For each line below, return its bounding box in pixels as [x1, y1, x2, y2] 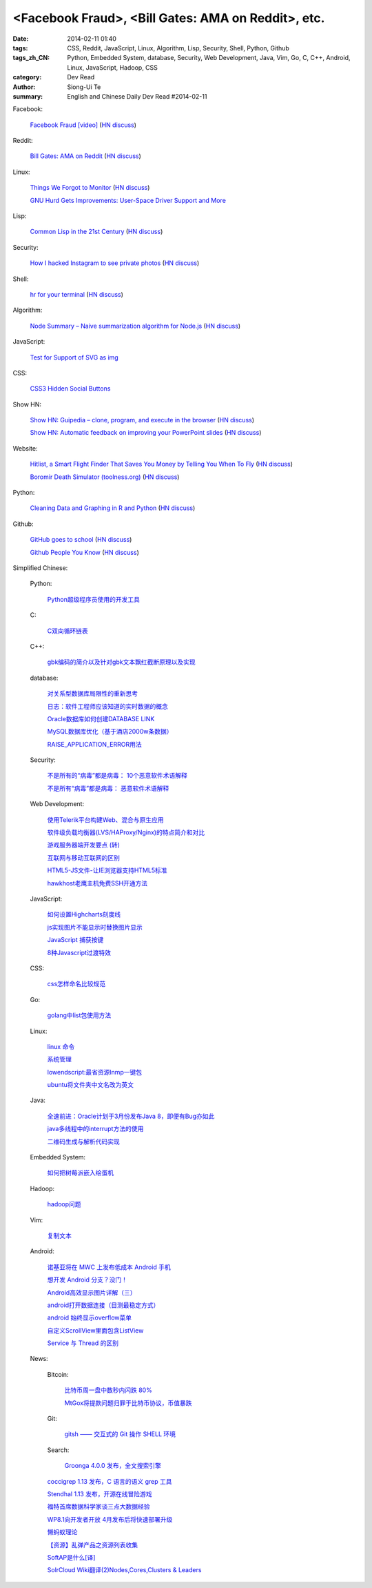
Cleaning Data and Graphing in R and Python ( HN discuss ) [30, 504, 196, 512]
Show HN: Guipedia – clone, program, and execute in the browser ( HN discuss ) [30, 416, 255, 424]
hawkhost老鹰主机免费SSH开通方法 [47, 879, 148, 887]
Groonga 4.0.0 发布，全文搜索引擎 [64, 1462, 162, 1470]
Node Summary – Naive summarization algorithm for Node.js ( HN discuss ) [30, 322, 241, 330]
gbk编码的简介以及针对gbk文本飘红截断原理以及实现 [47, 658, 196, 666]
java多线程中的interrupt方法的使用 [47, 1125, 144, 1133]
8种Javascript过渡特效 [47, 948, 112, 957]
